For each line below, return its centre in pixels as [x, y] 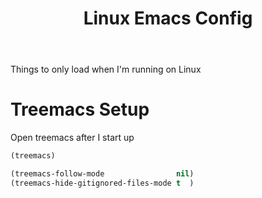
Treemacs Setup [80, 109]
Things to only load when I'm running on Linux [106, 69]
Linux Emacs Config [168, 18]
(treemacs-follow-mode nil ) [102, 174]
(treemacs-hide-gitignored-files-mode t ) [102, 183]
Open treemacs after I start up [72, 138]
